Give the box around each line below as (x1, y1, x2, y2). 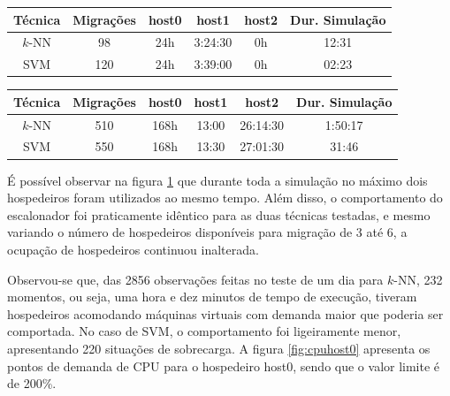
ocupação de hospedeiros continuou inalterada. (7, 240, 259, 258)
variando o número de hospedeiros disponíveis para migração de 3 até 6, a (7, 223, 408, 241)
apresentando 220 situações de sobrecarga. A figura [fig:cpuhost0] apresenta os (7, 339, 431, 357)
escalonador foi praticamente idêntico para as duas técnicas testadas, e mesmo (7, 205, 431, 224)
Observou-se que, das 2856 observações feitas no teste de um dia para (7, 270, 384, 288)
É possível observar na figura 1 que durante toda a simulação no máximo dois (7, 171, 428, 189)
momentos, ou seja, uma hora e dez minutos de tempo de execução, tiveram (7, 287, 417, 306)
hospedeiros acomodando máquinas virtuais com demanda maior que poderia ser (7, 304, 444, 323)
